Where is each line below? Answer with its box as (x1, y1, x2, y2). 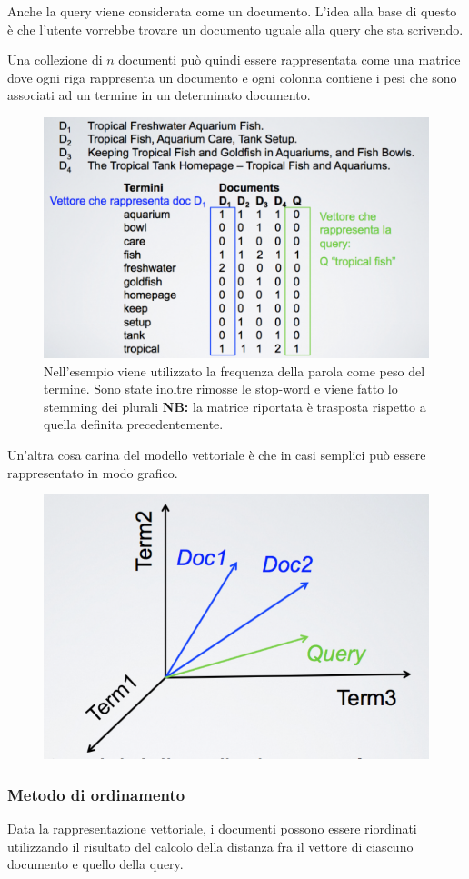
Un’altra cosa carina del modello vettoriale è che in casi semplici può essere (7, 444, 426, 464)
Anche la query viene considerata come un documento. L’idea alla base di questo (7, 2, 457, 20)
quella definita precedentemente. (44, 415, 224, 434)
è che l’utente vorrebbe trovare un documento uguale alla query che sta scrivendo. (7, 19, 464, 38)
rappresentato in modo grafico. (7, 463, 178, 482)
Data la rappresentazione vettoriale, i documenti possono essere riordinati (7, 819, 417, 838)
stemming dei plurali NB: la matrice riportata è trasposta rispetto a (44, 396, 426, 415)
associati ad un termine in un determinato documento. (7, 85, 311, 105)
